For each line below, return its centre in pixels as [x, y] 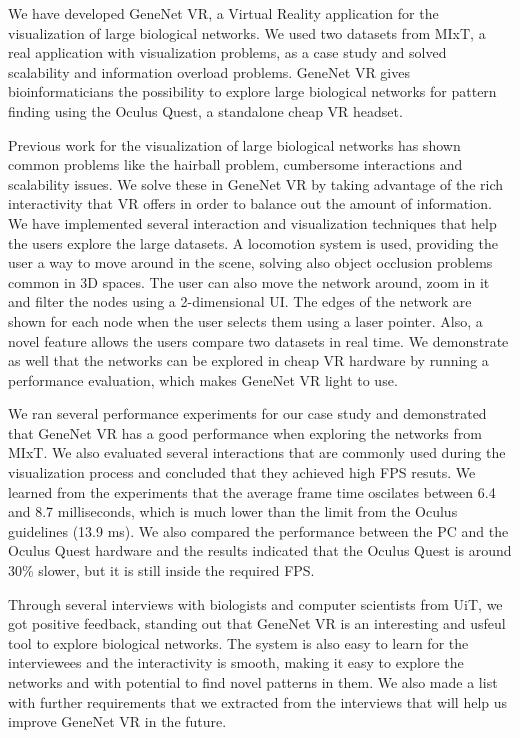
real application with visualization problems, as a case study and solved [227, 52]
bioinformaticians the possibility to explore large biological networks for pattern [252, 91]
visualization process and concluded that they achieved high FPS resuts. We [242, 472]
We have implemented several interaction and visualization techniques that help [252, 222]
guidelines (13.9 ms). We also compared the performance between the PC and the [258, 530]
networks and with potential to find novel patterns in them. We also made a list [253, 682]
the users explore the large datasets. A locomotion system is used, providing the [253, 242]
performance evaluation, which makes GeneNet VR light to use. [203, 379]
